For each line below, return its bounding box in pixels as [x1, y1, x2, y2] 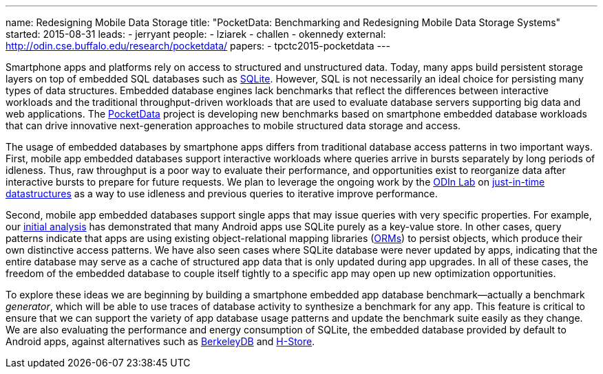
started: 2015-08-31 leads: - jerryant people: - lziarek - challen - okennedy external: [6, 28, 386, 40]
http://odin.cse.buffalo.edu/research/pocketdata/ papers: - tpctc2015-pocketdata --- [6, 40, 390, 52]
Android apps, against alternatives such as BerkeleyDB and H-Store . [6, 335, 315, 347]
